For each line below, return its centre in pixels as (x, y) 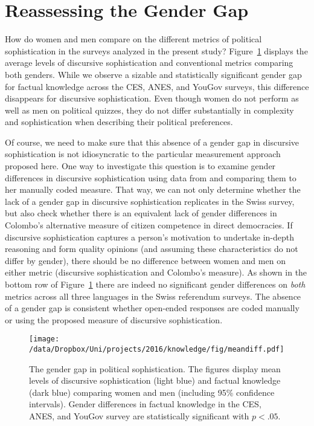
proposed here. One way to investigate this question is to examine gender (140, 166)
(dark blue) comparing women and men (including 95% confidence (152, 392)
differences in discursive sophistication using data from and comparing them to (151, 177)
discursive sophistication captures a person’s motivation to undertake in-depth (150, 237)
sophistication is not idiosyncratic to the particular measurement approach (143, 154)
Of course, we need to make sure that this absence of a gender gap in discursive (152, 142)
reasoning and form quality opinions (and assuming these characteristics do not (152, 249)
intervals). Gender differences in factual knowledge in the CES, (145, 404)
